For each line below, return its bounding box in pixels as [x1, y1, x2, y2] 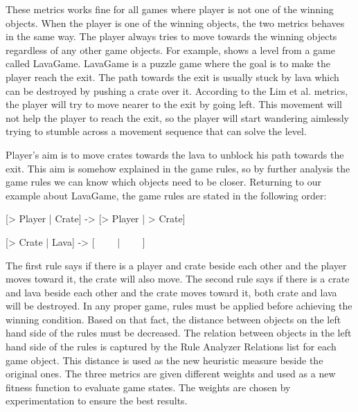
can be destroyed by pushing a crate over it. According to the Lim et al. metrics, [6, 83, 348, 98]
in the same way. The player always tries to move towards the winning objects [6, 29, 337, 44]
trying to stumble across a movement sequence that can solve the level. [6, 124, 307, 138]
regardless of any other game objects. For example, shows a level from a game [6, 42, 335, 57]
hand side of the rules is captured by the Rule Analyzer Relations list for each [6, 339, 337, 354]
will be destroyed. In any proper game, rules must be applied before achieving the [6, 298, 352, 313]
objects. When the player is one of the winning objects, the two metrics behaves [6, 15, 345, 30]
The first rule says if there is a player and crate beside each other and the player [6, 258, 347, 272]
